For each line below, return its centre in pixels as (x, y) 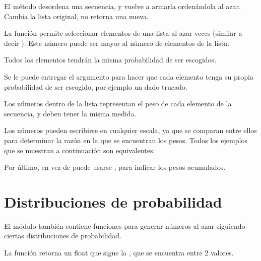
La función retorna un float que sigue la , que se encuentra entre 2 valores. (119, 253)
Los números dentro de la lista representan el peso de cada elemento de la (118, 104)
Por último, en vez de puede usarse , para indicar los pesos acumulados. (115, 167)
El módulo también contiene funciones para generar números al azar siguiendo (125, 225)
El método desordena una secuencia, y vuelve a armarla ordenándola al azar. (122, 6)
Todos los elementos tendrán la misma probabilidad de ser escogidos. (110, 60)
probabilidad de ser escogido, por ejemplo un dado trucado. (96, 86)
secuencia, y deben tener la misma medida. (70, 113)
